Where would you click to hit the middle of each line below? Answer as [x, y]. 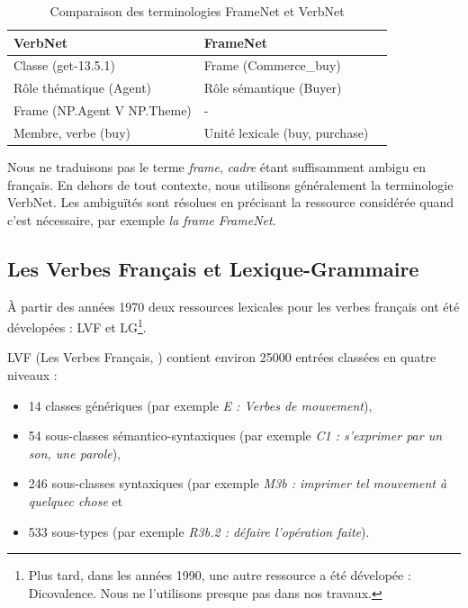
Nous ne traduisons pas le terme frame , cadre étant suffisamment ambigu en [216, 167]
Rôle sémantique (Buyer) [273, 88]
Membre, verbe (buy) [72, 132]
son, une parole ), [75, 453]
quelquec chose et [76, 501]
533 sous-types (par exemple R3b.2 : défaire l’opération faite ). [199, 531]
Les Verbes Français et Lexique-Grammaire [213, 268]
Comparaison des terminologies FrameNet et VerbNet [197, 11]
